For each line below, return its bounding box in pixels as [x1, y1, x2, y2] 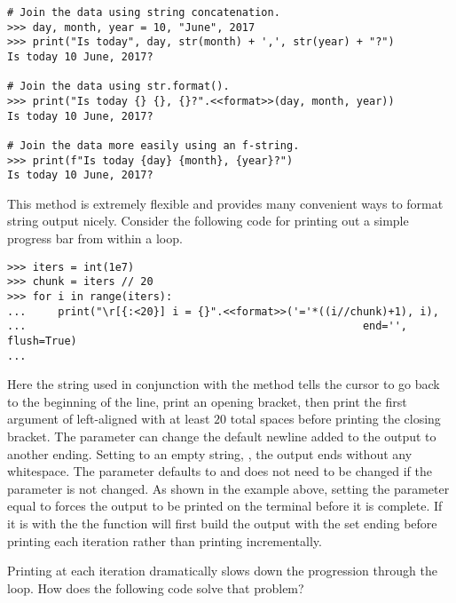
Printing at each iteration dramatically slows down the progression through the [7, 561, 437, 580]
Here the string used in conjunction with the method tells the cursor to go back [7, 375, 440, 393]
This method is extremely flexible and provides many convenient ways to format [7, 194, 444, 212]
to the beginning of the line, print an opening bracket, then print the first [7, 392, 407, 410]
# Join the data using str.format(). [7, 80, 230, 93]
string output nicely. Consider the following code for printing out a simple [7, 211, 409, 230]
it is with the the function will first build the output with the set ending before [7, 514, 437, 532]
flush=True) [7, 334, 77, 347]
